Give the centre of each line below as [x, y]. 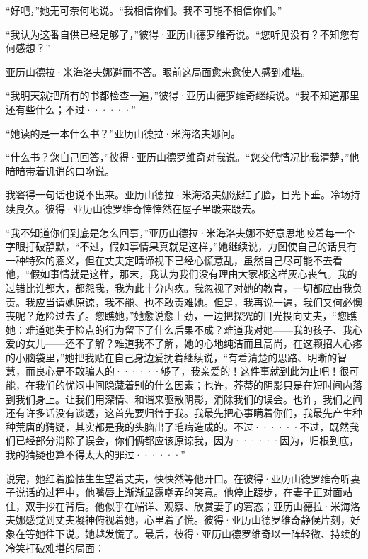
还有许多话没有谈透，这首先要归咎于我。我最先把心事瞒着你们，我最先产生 [179, 413]
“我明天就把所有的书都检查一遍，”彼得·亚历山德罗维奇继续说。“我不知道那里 [183, 95]
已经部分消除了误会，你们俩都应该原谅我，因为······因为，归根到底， [187, 440]
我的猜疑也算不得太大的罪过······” [96, 454]
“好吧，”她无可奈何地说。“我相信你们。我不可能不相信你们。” [144, 10]
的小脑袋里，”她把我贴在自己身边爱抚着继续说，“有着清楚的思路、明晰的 [172, 357]
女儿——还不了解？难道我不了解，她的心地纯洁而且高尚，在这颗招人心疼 [194, 343]
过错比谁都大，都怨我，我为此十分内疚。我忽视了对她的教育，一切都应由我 [179, 287]
